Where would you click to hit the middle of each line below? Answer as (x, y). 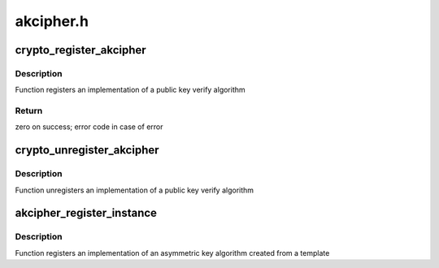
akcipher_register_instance (86, 213)
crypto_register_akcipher (80, 50)
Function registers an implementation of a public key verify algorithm (130, 90)
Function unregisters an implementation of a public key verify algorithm (135, 190)
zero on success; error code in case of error (89, 127)
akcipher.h (52, 21)
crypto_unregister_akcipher (87, 150)
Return (29, 111)
